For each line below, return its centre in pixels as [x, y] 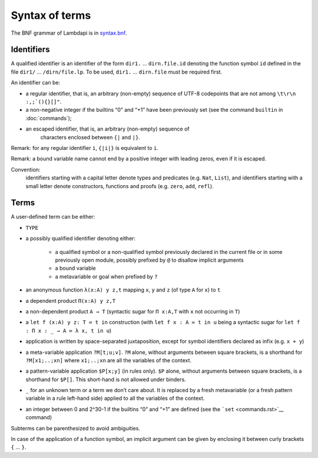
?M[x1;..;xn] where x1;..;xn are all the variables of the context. [108, 360]
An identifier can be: [36, 83]
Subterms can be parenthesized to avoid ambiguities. [76, 428]
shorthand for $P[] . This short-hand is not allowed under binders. [106, 379]
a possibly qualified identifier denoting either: [80, 239]
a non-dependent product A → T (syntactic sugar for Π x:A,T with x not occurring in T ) [133, 311]
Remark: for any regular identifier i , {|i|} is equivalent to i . [85, 148]
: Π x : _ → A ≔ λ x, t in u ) [69, 330]
